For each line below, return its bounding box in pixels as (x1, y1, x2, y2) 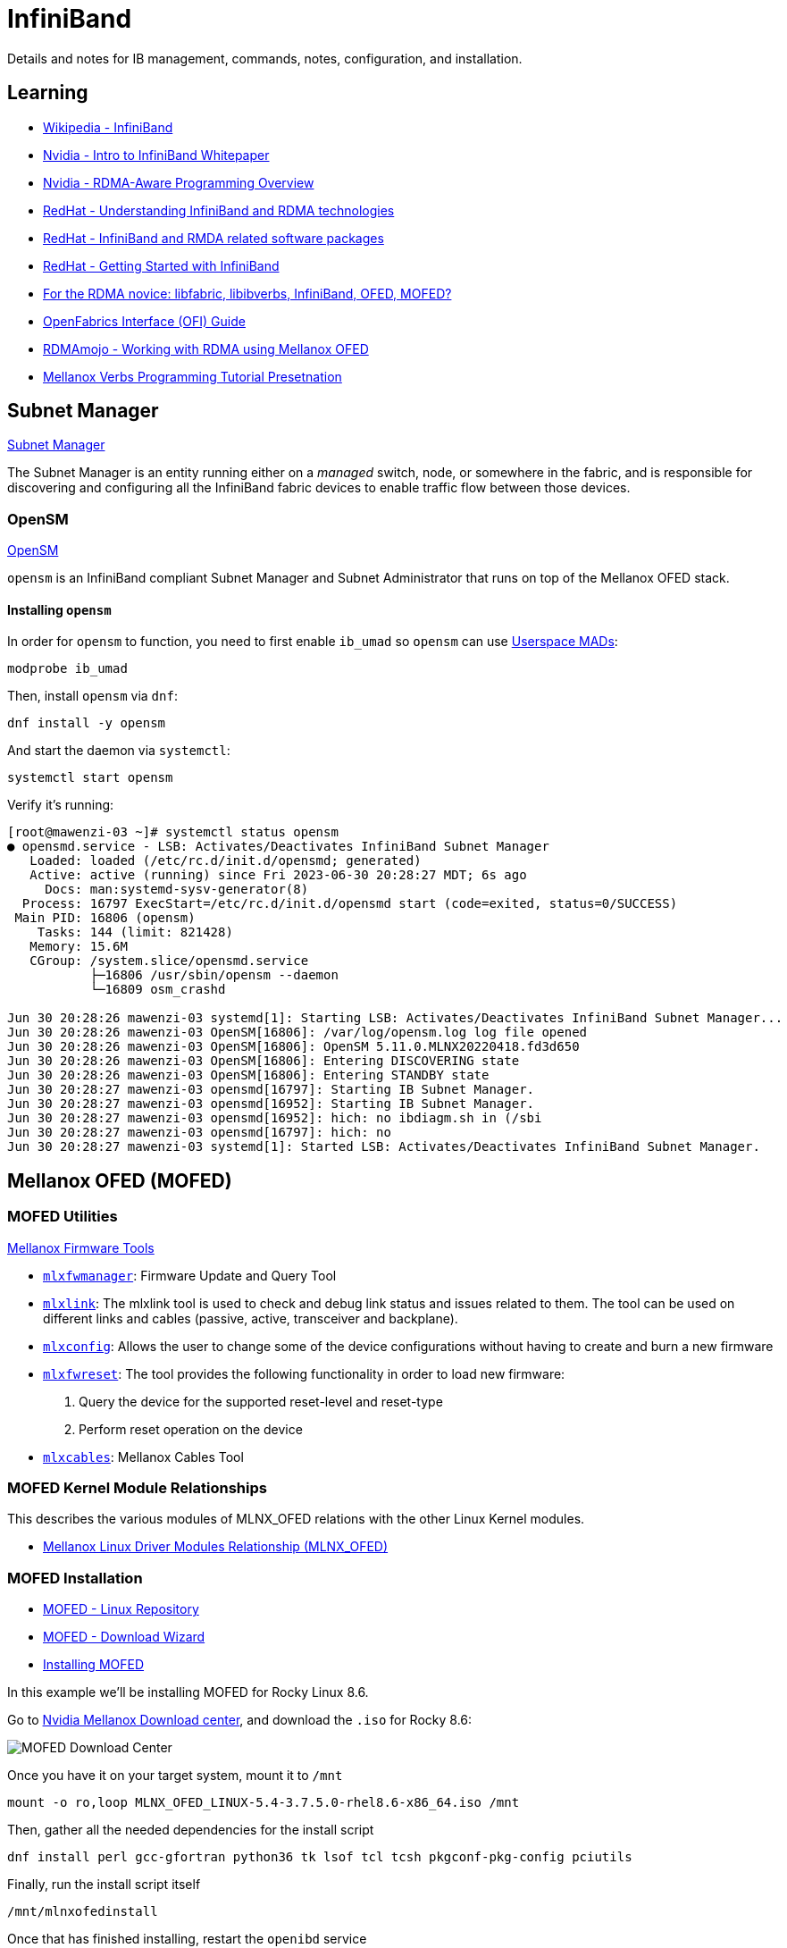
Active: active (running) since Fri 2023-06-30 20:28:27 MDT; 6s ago (29, 868, 527, 883)
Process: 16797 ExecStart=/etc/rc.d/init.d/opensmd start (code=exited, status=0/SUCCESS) (21, 896, 678, 911)
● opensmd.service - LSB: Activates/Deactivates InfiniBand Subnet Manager (7, 839, 549, 854)
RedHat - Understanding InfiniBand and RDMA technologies (43, 202, 395, 218)
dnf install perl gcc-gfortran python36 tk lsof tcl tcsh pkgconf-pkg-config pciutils (7, 1850, 632, 1865)
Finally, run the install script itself (7, 1877, 201, 1893)
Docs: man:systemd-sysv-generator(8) (45, 882, 309, 897)
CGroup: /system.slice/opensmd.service (29, 953, 309, 969)
